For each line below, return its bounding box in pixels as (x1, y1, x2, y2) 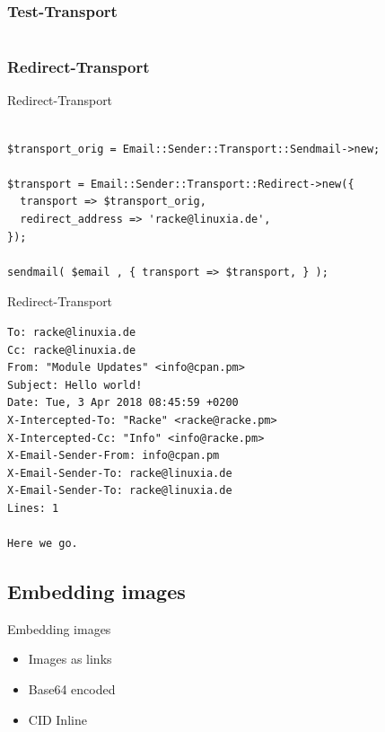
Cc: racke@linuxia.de (7, 343, 136, 357)
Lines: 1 (7, 501, 59, 515)
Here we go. (7, 537, 78, 551)
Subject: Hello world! (7, 378, 143, 392)
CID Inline (28, 710, 87, 728)
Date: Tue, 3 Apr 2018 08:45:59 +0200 (7, 396, 239, 410)
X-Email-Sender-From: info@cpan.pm (7, 449, 220, 463)
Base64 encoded (28, 680, 116, 699)
